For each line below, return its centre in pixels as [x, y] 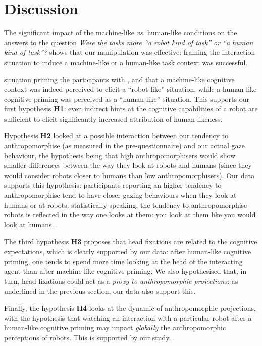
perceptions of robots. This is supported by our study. [88, 337]
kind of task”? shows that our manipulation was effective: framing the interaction [130, 52]
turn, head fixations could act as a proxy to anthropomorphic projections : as [121, 281]
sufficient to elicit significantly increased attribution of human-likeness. [113, 118]
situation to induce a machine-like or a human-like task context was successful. [126, 62]
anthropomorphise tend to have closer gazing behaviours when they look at [120, 195]
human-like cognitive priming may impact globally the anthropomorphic [115, 328]
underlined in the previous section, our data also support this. [100, 291]
